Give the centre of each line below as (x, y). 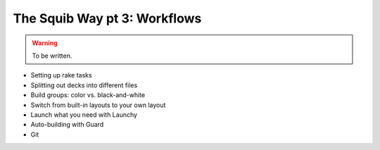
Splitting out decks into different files (84, 85)
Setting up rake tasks (61, 75)
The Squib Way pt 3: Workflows (107, 18)
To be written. (52, 56)
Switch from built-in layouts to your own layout (98, 105)
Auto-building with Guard (67, 125)
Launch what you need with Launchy (84, 114)
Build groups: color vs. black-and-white (88, 95)
